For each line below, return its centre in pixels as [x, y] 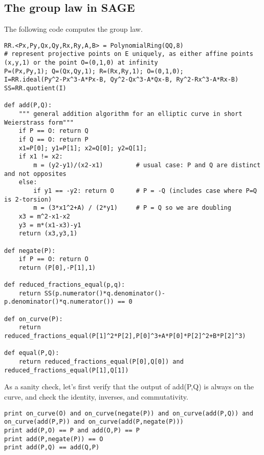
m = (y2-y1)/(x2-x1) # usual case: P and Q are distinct [147, 165]
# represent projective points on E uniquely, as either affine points [129, 54]
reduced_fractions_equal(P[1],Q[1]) [67, 370]
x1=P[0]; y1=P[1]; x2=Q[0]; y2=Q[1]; [83, 148]
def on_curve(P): [34, 319]
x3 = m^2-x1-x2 [44, 216]
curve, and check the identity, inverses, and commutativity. [96, 396]
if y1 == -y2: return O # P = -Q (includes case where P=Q [145, 191]
